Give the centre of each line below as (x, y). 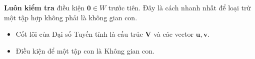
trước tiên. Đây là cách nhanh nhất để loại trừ (179, 7)
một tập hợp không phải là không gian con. (71, 17)
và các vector (173, 34)
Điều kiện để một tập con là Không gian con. (85, 50)
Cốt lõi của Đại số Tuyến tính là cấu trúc (79, 34)
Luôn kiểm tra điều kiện (44, 7)
